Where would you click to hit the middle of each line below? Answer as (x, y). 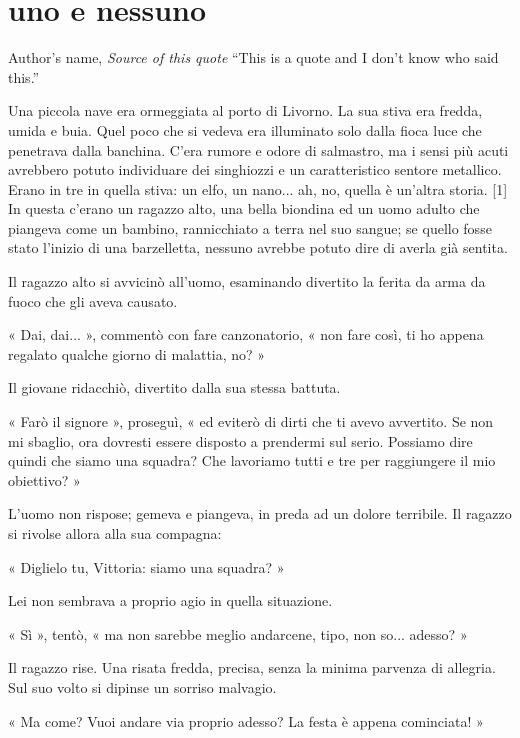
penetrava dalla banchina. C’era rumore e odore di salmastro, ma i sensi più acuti (258, 149)
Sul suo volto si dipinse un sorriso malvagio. (142, 686)
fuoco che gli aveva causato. (93, 300)
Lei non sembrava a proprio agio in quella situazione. (170, 600)
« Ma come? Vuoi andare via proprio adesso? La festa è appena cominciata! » (246, 720)
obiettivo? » (44, 479)
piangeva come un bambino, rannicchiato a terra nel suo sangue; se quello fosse (250, 227)
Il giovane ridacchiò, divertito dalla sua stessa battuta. (174, 387)
